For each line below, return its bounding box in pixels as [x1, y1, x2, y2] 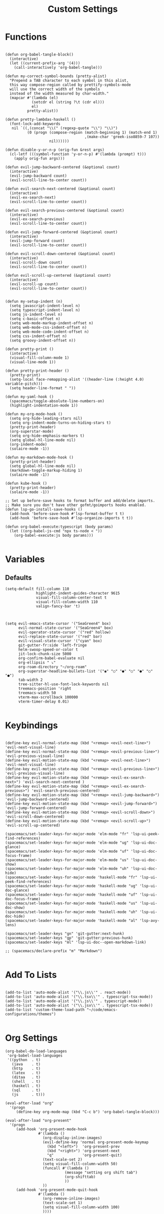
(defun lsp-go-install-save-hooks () [5, 506, 83, 512]
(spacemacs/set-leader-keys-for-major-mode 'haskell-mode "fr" [5, 875, 138, 880]
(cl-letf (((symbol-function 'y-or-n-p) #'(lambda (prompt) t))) [9, 152, 147, 156]
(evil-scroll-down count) [9, 260, 63, 265]
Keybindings [5, 720, 58, 731]
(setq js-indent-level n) [9, 312, 63, 317]
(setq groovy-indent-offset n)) [9, 338, 76, 343]
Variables [5, 554, 45, 565]
